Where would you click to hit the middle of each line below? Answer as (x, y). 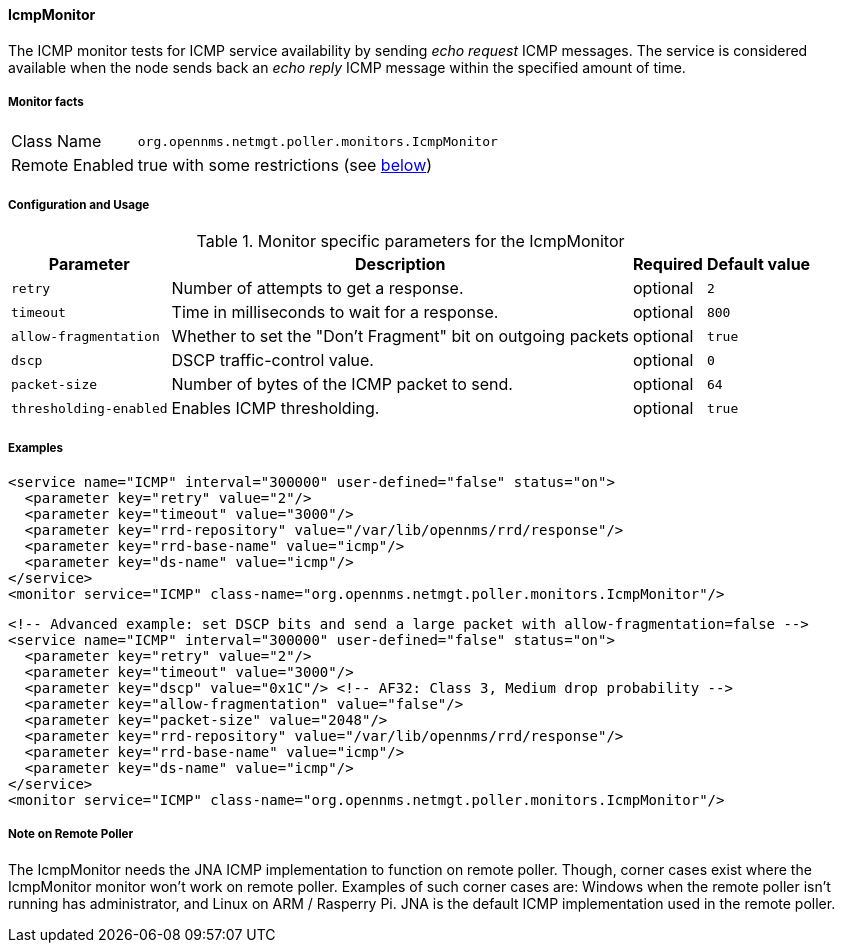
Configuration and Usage (79, 204)
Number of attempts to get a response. (317, 288)
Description (400, 264)
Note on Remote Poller (71, 834)
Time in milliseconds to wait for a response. (335, 312)
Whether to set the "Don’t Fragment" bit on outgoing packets (400, 336)
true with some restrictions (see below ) (285, 165)
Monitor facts (46, 102)
